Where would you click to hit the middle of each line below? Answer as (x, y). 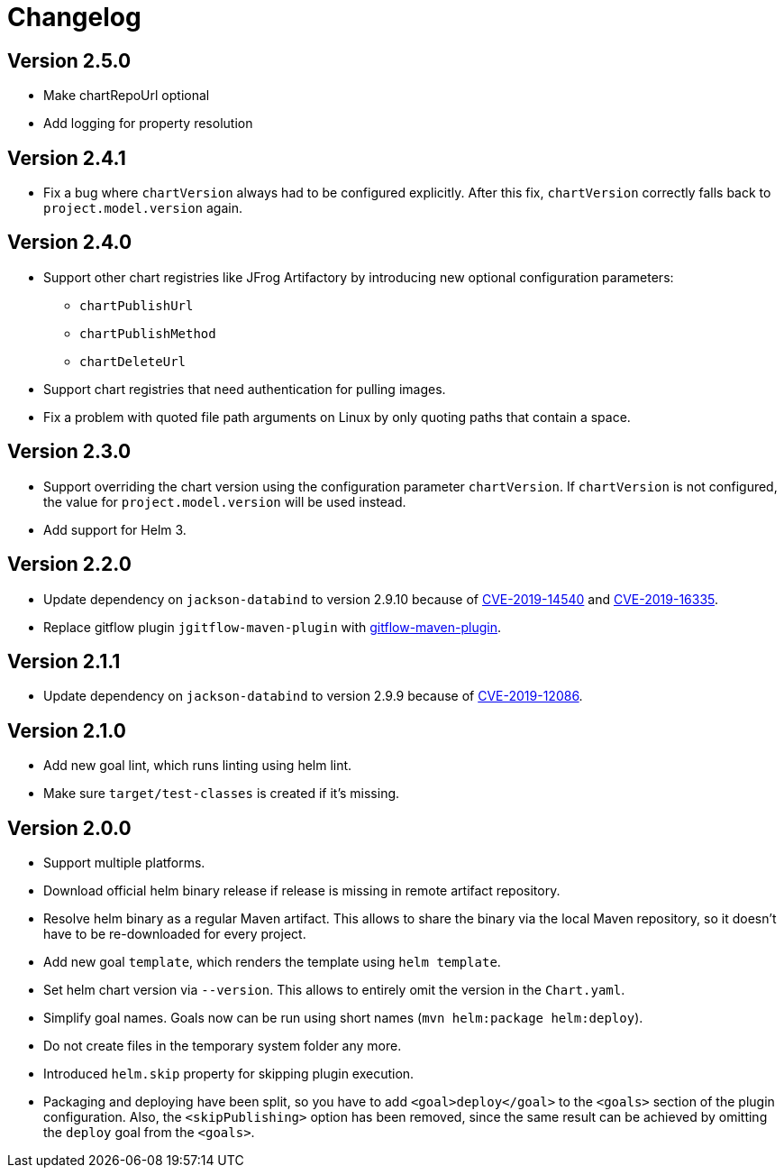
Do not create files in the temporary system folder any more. (223, 1046)
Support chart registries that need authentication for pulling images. (245, 389)
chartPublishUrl (137, 305)
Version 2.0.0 (69, 828)
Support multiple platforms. (124, 863)
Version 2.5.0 (69, 60)
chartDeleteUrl (133, 361)
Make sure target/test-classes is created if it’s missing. (222, 794)
